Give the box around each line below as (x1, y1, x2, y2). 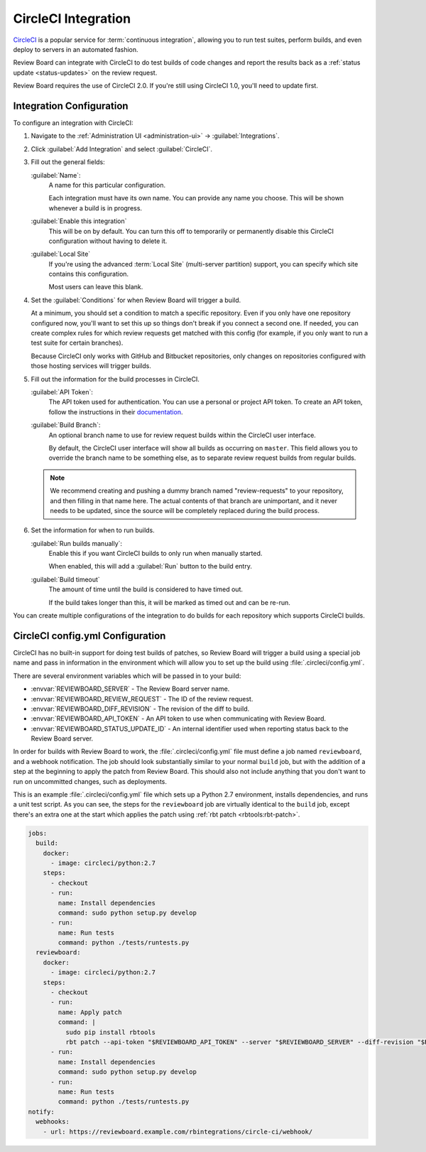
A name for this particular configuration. (48, 181, 166, 189)
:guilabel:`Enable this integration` (31, 217, 127, 225)
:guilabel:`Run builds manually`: (31, 539, 123, 547)
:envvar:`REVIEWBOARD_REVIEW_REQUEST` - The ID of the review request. (31, 694, 253, 703)
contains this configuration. (48, 270, 129, 279)
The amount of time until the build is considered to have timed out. (48, 585, 244, 593)
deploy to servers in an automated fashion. (13, 45, 138, 53)
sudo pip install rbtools (65, 1028, 156, 1036)
